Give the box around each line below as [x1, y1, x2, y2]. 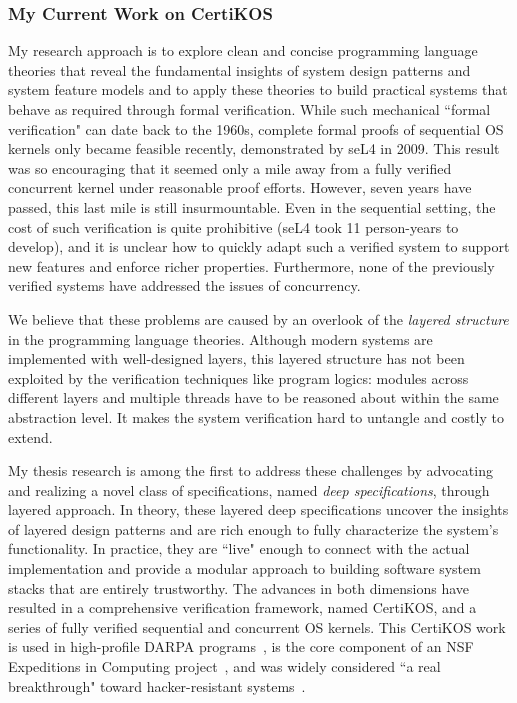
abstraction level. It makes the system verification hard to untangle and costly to [8, 406, 504, 427]
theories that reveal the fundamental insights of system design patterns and [8, 59, 471, 80]
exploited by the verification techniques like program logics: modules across [8, 367, 469, 388]
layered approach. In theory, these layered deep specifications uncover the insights [8, 499, 509, 520]
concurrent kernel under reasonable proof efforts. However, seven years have [8, 177, 472, 198]
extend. [8, 426, 53, 447]
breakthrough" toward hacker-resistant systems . [8, 675, 306, 696]
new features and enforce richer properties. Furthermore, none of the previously [8, 255, 495, 276]
